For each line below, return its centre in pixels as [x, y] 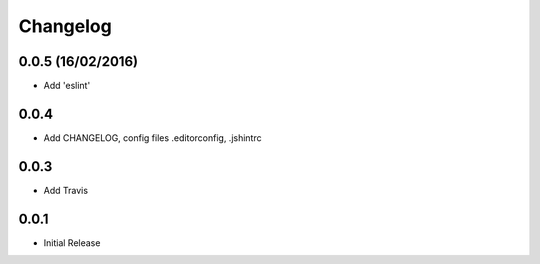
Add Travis [66, 190]
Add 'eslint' [67, 86]
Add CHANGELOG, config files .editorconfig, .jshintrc [152, 137]
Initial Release [72, 242]
